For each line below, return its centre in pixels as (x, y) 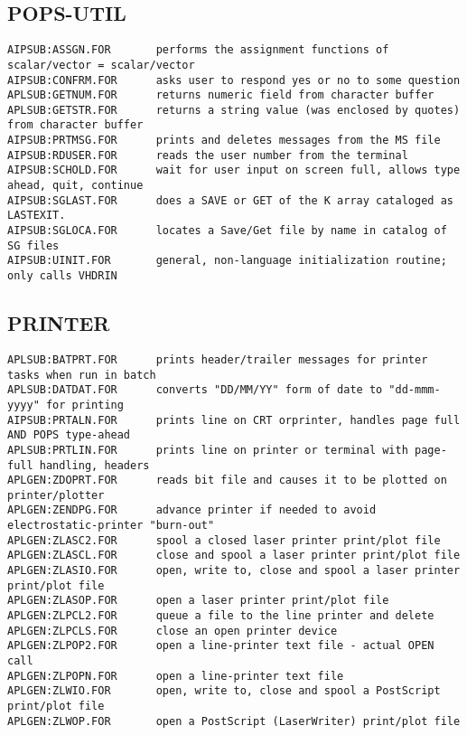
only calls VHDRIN (62, 276)
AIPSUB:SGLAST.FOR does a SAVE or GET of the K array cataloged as (230, 200)
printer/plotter (56, 495)
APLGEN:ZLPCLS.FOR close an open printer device (173, 631)
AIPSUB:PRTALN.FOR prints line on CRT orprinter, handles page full (234, 420)
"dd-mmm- (415, 390)
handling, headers (94, 465)
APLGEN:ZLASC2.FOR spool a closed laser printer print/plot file (224, 540)
